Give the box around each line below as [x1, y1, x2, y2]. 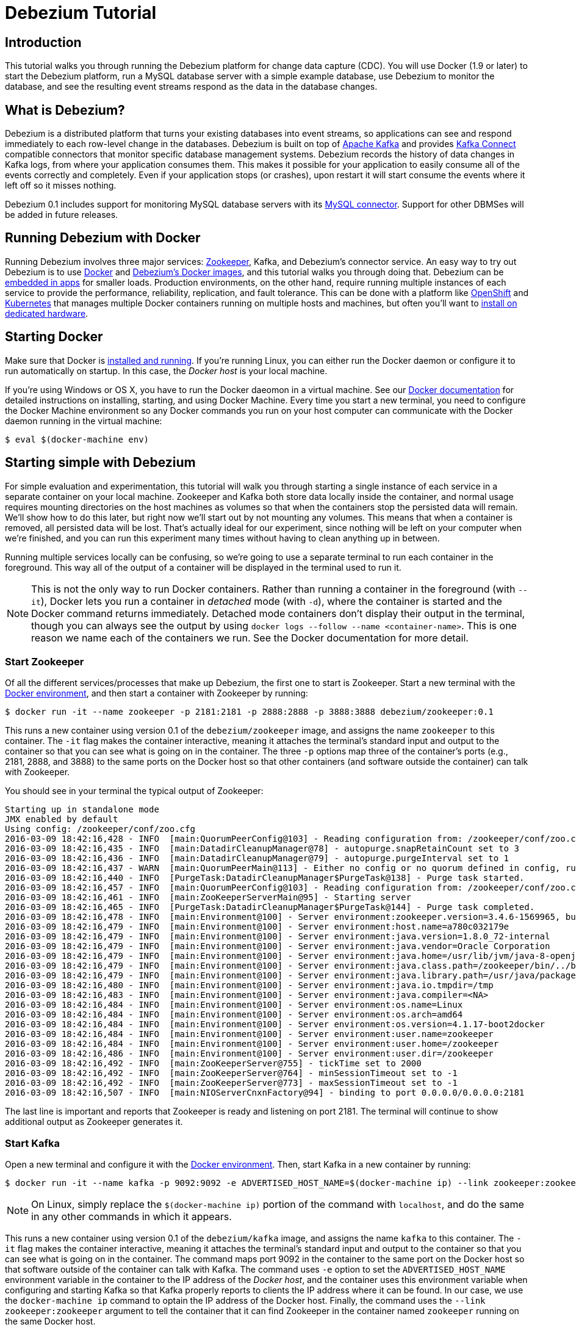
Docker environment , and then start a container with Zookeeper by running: [5, 688, 308, 699]
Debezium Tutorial [5, 2, 157, 23]
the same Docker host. [5, 1316, 96, 1327]
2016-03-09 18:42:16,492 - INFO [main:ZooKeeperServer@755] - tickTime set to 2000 [5, 1058, 422, 1069]
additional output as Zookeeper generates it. [5, 1116, 183, 1127]
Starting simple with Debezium [5, 455, 196, 471]
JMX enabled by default [5, 814, 118, 825]
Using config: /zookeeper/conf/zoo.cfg [5, 824, 195, 834]
